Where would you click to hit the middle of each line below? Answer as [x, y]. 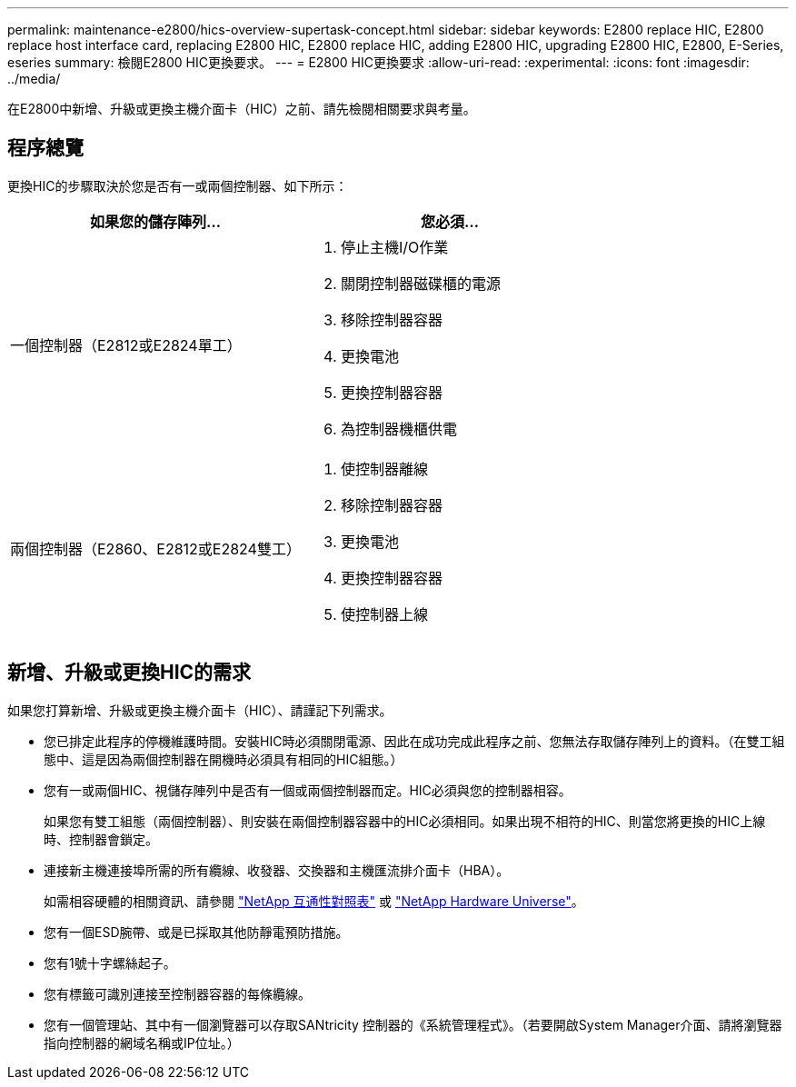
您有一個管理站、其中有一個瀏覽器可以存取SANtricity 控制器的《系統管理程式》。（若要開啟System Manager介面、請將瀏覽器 [413, 1024]
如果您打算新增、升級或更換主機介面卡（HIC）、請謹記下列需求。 [200, 710]
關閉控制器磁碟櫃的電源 [420, 283]
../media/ [34, 79]
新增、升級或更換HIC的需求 [129, 673]
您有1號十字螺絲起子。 [110, 962]
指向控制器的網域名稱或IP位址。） [142, 1042]
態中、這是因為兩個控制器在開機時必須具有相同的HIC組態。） [224, 759]
